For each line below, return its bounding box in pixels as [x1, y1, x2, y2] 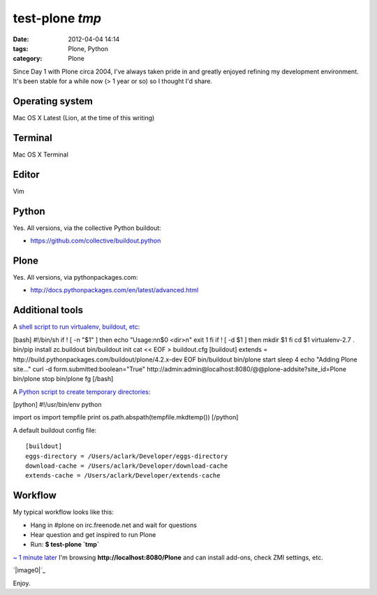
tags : [13, 44, 29, 52]
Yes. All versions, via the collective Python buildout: [13, 224, 162, 232]
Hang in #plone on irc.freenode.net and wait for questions [30, 521, 197, 529]
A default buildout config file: [13, 426, 97, 434]
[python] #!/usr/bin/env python [13, 401, 102, 409]
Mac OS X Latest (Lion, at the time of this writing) [13, 114, 155, 122]
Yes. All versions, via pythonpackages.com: [13, 273, 139, 282]
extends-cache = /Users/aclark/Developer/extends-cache [25, 472, 221, 480]
